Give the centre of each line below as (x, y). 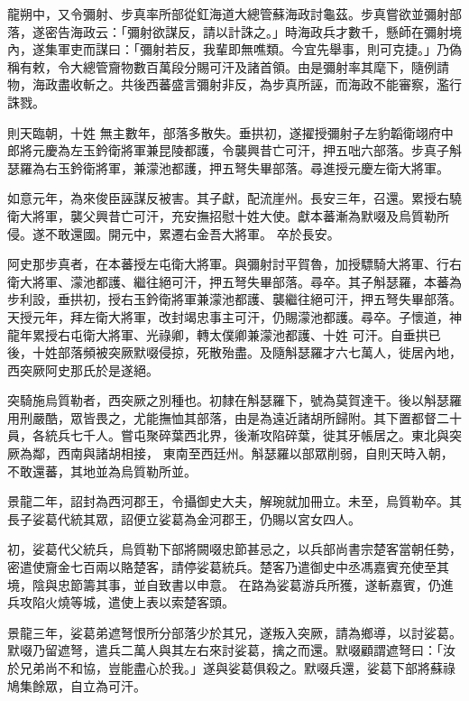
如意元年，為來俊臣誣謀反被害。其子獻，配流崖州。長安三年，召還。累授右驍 (234, 198)
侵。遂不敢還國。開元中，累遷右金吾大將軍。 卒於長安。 (174, 233)
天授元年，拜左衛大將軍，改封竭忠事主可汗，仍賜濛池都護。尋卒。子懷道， (228, 316)
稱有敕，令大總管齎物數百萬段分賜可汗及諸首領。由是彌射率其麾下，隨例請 (228, 66)
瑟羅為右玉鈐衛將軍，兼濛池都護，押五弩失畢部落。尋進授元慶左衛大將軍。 (228, 167)
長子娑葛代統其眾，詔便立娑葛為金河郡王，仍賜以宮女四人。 (184, 518)
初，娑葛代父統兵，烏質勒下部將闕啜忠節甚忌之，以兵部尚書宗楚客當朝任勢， (234, 549)
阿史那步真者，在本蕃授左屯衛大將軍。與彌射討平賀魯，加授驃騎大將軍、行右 (234, 264)
